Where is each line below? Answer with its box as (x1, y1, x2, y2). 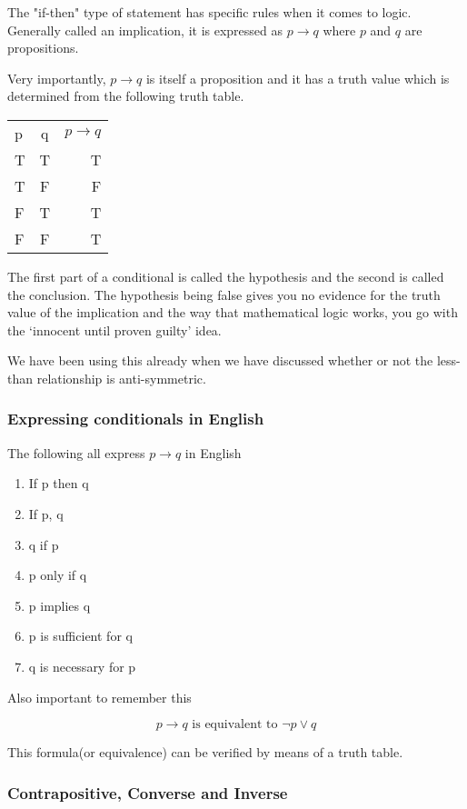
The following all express (7, 443, 145, 462)
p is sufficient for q (28, 626, 133, 645)
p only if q (28, 565, 87, 584)
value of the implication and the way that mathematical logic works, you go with (7, 303, 458, 322)
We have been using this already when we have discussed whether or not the (7, 351, 433, 370)
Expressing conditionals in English (7, 407, 264, 430)
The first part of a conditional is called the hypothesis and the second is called (7, 266, 444, 285)
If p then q (28, 474, 89, 493)
